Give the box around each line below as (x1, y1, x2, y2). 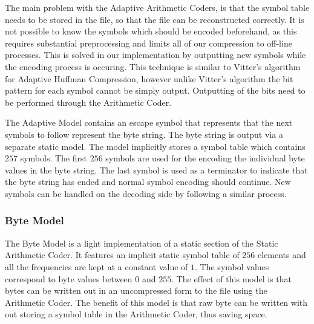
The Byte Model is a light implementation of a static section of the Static (5, 236, 278, 249)
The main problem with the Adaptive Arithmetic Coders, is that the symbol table (5, 1, 310, 13)
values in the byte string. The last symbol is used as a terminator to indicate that (5, 163, 308, 176)
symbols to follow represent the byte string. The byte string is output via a (5, 128, 283, 140)
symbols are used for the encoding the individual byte (105, 152, 305, 164)
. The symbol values (195, 260, 269, 273)
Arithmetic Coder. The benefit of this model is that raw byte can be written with (5, 296, 308, 308)
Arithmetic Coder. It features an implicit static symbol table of (5, 248, 240, 261)
